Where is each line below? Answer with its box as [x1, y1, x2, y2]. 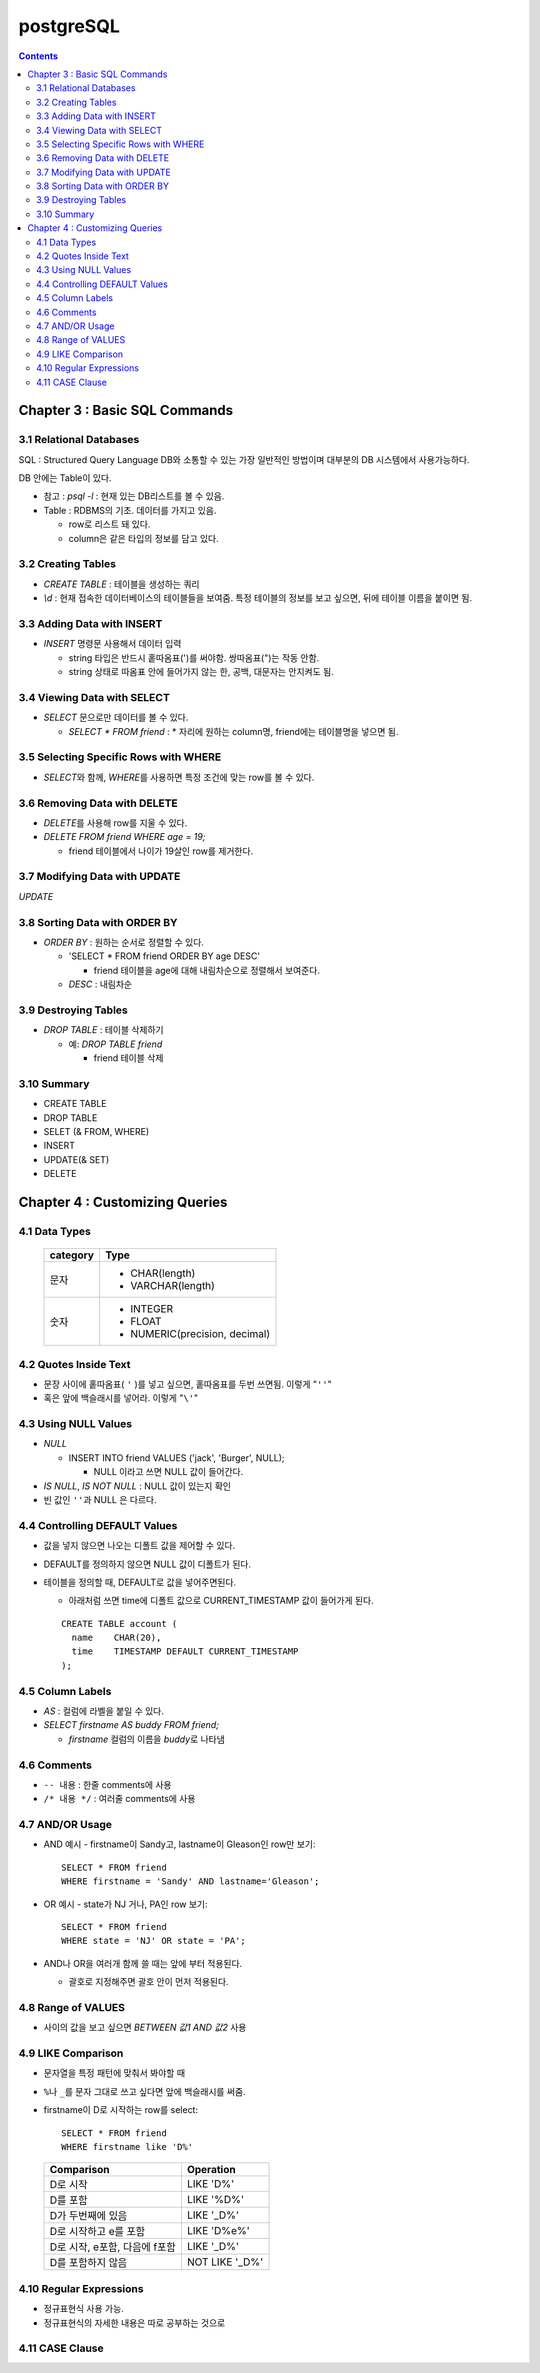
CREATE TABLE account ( [61, 1618, 178, 1629]
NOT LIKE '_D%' [186, 2255, 264, 2269]
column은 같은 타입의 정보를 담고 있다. [68, 532, 219, 544]
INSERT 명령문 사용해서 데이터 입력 [43, 638, 182, 650]
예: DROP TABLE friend [68, 1038, 163, 1050]
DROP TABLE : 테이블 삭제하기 [43, 1024, 164, 1036]
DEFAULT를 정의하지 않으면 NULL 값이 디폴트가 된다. [43, 1558, 252, 1570]
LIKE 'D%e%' [186, 2224, 250, 2238]
